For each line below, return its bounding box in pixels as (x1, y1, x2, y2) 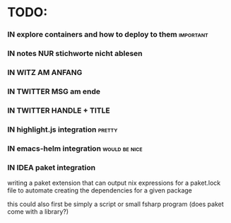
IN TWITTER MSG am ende (7, 86, 101, 96)
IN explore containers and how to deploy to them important (7, 30, 208, 40)
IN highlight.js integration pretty (7, 125, 118, 135)
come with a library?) (7, 207, 69, 216)
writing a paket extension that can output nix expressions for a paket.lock (7, 178, 221, 187)
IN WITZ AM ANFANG (7, 67, 83, 77)
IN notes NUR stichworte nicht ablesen (7, 49, 143, 59)
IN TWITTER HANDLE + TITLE (7, 105, 111, 115)
